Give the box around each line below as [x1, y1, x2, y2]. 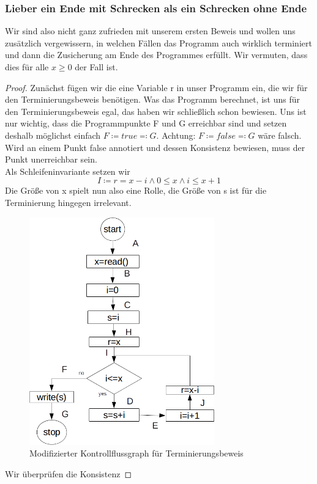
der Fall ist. [75, 61, 118, 73]
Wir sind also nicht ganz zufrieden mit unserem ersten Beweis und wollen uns [5, 24, 296, 37]
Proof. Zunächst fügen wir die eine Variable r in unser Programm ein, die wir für [5, 81, 308, 94]
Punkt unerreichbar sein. [5, 153, 97, 166]
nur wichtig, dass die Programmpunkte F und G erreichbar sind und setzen [5, 117, 287, 130]
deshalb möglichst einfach [5, 128, 101, 141]
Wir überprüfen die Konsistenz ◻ [5, 467, 132, 480]
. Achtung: [156, 128, 196, 141]
